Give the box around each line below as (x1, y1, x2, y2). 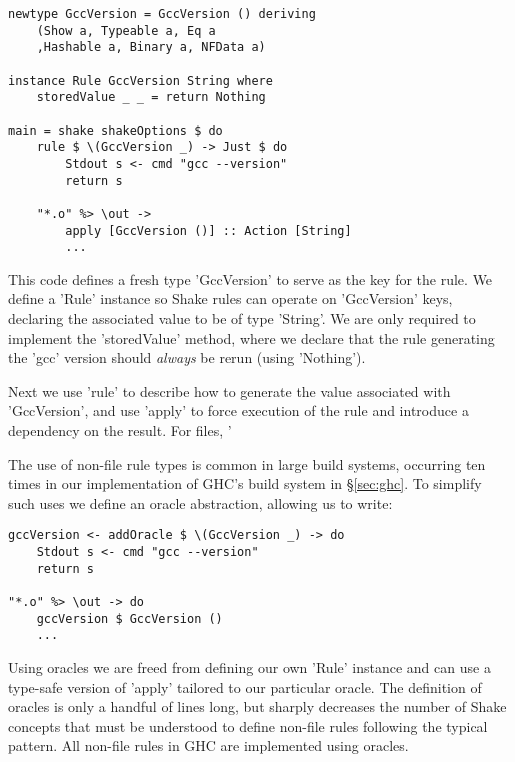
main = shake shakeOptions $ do (8, 123, 223, 138)
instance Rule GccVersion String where (8, 73, 273, 88)
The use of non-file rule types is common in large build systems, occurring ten (8, 453, 486, 474)
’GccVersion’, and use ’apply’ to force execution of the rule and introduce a (8, 400, 469, 421)
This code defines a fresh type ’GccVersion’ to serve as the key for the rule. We (8, 268, 493, 289)
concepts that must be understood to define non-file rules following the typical (8, 715, 488, 736)
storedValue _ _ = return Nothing (36, 90, 266, 105)
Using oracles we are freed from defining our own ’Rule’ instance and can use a (8, 656, 491, 677)
